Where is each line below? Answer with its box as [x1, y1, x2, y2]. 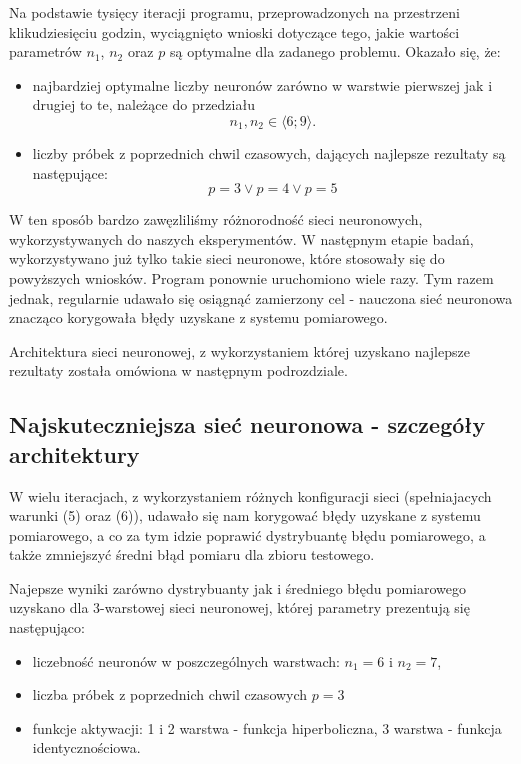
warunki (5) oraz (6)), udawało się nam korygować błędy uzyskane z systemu [9, 505, 481, 526]
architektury [9, 438, 140, 469]
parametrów [9, 41, 82, 62]
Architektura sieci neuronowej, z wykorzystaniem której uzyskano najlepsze [9, 340, 470, 361]
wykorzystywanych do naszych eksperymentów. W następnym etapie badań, [9, 228, 474, 249]
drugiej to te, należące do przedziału [32, 94, 255, 115]
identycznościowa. [32, 737, 141, 758]
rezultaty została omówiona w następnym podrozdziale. [9, 360, 348, 381]
